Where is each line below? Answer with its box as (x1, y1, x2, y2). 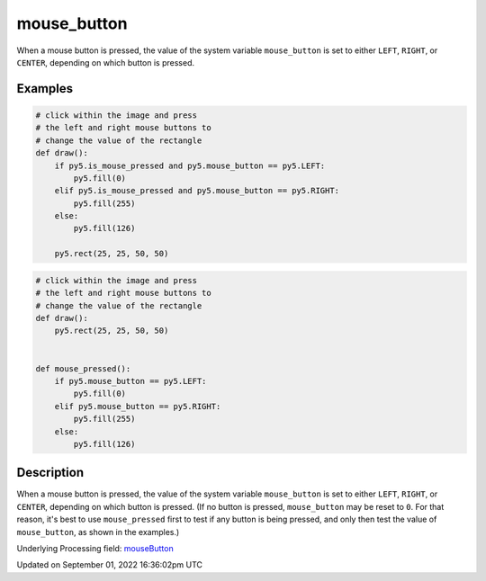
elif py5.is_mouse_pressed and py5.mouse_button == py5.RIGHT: (54, 185, 340, 196)
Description (16, 465, 85, 480)
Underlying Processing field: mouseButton (16, 542, 175, 553)
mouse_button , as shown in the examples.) (16, 526, 180, 537)
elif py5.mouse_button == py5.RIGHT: (54, 401, 221, 411)
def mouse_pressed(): (35, 363, 131, 373)
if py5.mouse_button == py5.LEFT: (54, 376, 207, 386)
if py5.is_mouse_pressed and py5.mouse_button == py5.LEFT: (54, 160, 326, 171)
